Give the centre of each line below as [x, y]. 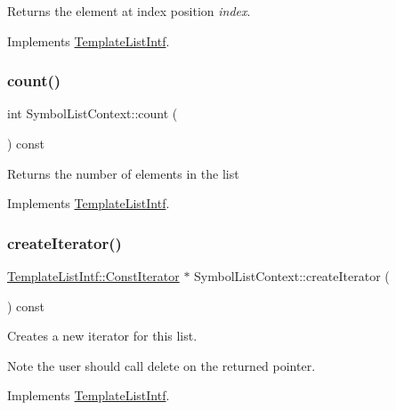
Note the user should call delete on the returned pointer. [162, 365]
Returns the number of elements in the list [123, 173]
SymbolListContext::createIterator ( [292, 276]
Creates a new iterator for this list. [102, 336]
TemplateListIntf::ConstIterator [93, 276]
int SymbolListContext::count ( [93, 113]
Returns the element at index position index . [129, 11]
